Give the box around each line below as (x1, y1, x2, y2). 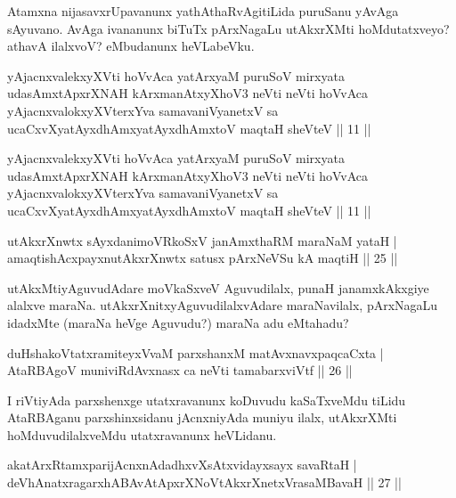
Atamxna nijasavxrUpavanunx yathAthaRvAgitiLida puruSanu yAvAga (7, 2, 399, 20)
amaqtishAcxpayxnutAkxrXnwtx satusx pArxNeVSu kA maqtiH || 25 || (7, 249, 398, 267)
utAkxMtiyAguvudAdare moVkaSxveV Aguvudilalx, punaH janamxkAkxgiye (7, 278, 429, 297)
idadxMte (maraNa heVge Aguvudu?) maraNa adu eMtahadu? (7, 313, 349, 331)
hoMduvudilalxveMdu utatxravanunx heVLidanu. (7, 425, 277, 444)
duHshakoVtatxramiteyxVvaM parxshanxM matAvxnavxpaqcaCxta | (7, 343, 384, 362)
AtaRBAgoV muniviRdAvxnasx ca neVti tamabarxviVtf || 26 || (7, 361, 353, 380)
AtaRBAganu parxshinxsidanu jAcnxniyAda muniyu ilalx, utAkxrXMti (7, 408, 397, 427)
